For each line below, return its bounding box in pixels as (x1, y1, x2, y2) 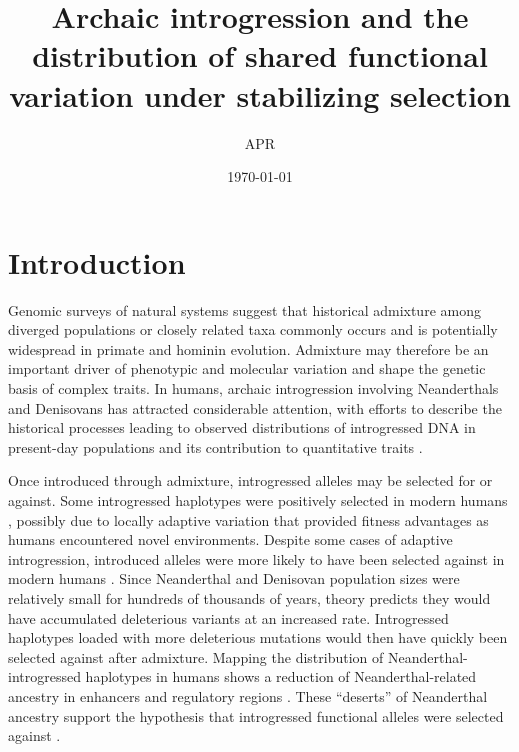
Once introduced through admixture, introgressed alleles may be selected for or (8, 470, 493, 491)
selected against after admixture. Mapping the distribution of (8, 646, 384, 667)
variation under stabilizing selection (9, 74, 511, 115)
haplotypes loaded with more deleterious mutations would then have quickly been (8, 627, 508, 648)
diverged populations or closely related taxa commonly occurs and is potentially (8, 319, 498, 340)
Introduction (8, 241, 186, 282)
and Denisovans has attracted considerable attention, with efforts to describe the (8, 397, 502, 418)
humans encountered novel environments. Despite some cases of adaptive (8, 529, 453, 550)
